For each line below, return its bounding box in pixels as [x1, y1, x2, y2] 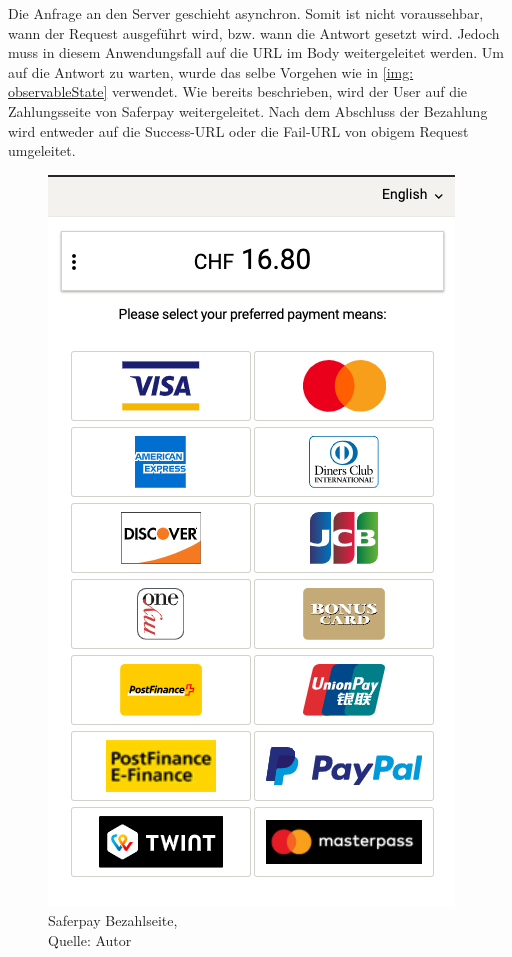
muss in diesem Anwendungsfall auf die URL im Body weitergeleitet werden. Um [8, 42, 504, 63]
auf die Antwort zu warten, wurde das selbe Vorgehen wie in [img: [8, 61, 414, 82]
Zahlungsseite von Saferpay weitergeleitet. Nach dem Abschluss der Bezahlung [8, 100, 488, 121]
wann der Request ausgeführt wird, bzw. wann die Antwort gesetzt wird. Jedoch [8, 22, 500, 43]
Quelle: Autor [48, 929, 132, 950]
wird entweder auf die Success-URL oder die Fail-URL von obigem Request [8, 120, 469, 141]
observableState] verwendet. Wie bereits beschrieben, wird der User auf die [8, 81, 468, 102]
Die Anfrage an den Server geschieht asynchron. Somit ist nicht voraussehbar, [8, 3, 484, 23]
